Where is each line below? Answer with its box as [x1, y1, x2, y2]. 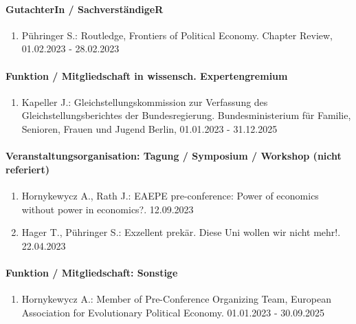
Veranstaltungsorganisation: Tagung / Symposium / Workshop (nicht [5, 149, 342, 163]
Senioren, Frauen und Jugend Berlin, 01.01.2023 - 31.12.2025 [21, 121, 278, 136]
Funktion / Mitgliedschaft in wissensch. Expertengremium [5, 68, 288, 83]
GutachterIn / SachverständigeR [5, 1, 164, 16]
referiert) [5, 162, 49, 176]
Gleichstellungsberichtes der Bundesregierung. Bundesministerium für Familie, [21, 108, 351, 122]
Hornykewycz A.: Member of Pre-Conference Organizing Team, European [21, 292, 331, 306]
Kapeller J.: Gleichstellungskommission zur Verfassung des [21, 94, 268, 109]
